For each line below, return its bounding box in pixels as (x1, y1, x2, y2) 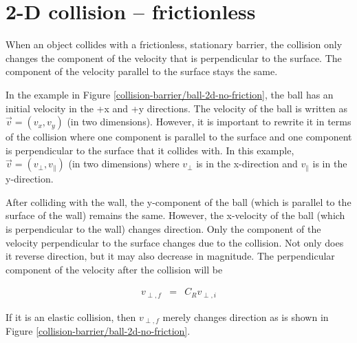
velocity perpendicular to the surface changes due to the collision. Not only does (6, 235, 344, 249)
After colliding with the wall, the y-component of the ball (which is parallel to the (6, 194, 351, 209)
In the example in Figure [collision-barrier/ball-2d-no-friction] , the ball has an (6, 87, 334, 101)
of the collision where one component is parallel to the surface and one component (6, 129, 352, 144)
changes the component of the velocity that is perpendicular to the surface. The (6, 50, 342, 65)
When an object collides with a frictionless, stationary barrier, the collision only (6, 37, 343, 52)
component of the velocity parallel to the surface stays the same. (6, 64, 278, 79)
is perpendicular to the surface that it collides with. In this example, (6, 143, 294, 157)
